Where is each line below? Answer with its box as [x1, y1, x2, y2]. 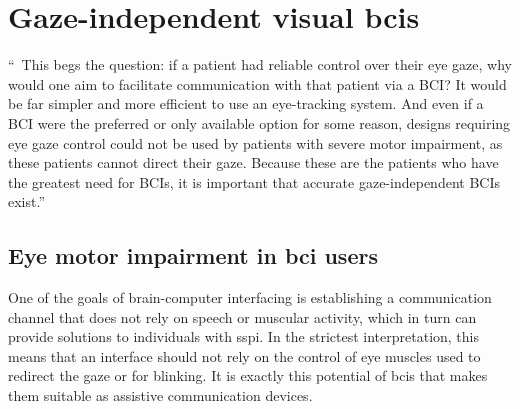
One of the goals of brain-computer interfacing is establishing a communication [8, 287, 492, 308]
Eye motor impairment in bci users [8, 240, 378, 271]
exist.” [8, 191, 46, 212]
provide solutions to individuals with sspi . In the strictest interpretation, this [8, 326, 479, 347]
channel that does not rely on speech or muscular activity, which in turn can [8, 306, 477, 327]
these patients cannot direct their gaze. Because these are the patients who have [8, 152, 499, 173]
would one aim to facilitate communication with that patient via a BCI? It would [8, 73, 507, 94]
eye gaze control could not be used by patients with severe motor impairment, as [8, 132, 503, 153]
